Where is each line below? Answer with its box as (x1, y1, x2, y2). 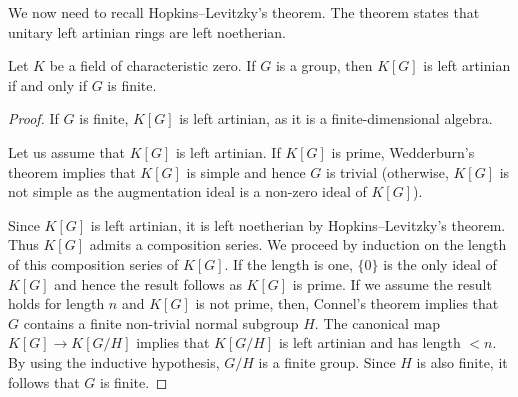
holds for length (8, 293, 105, 314)
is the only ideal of (383, 253, 497, 274)
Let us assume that (8, 141, 126, 162)
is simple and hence (186, 161, 306, 182)
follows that (8, 371, 80, 392)
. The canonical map (314, 312, 441, 333)
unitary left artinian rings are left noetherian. (8, 21, 286, 42)
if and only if (8, 74, 87, 95)
